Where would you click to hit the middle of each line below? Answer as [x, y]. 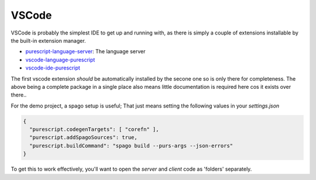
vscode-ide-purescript [53, 68]
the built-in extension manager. [48, 40]
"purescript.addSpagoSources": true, [83, 138]
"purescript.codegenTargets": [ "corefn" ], [94, 129]
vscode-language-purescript [60, 60]
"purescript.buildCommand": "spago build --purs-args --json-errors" [131, 146]
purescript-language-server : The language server [85, 51]
